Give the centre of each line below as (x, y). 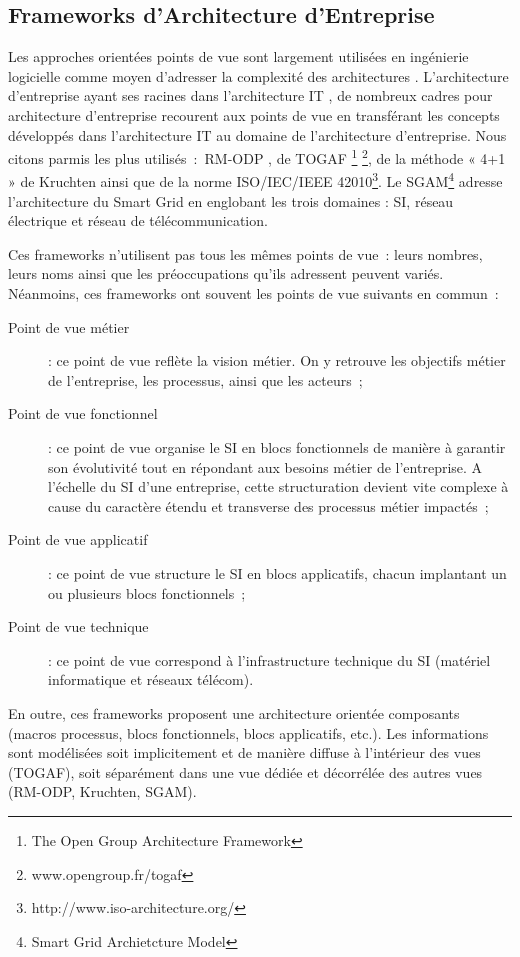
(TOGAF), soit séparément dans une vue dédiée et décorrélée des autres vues (245, 771)
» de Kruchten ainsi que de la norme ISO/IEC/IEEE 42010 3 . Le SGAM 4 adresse (255, 180)
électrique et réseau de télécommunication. (138, 220)
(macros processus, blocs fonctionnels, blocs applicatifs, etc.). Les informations (248, 732)
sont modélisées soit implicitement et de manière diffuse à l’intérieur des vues (244, 752)
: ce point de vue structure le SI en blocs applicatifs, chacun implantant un (277, 572)
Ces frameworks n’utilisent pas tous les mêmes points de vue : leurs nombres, (245, 253)
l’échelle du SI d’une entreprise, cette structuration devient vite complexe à (278, 486)
